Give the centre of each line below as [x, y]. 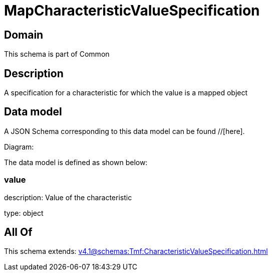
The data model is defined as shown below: [76, 162]
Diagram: [19, 147]
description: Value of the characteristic [68, 197]
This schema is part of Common [57, 54]
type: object [24, 213]
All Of [18, 232]
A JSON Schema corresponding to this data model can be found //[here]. [124, 131]
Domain [24, 35]
